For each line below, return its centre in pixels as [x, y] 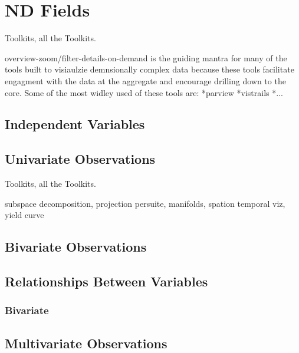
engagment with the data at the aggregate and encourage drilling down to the [145, 80]
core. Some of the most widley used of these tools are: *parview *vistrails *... [144, 92]
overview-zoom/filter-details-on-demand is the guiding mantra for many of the [146, 57]
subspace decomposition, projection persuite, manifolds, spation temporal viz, [145, 203]
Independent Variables [75, 124]
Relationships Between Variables [106, 281]
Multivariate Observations [86, 343]
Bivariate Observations [76, 247]
